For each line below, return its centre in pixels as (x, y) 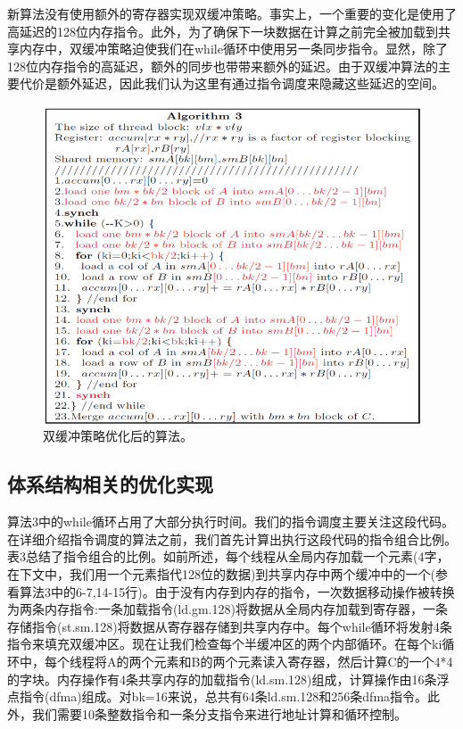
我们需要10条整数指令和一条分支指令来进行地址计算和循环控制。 (219, 713)
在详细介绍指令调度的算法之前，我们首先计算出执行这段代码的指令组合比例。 (232, 538)
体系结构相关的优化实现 (110, 484)
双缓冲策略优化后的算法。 (118, 436)
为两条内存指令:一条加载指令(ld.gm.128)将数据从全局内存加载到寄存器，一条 (227, 609)
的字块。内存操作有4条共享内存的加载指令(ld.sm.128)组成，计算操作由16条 (222, 679)
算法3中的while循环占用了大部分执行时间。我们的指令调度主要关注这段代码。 (231, 522)
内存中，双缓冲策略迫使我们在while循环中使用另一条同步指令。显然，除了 (233, 49)
